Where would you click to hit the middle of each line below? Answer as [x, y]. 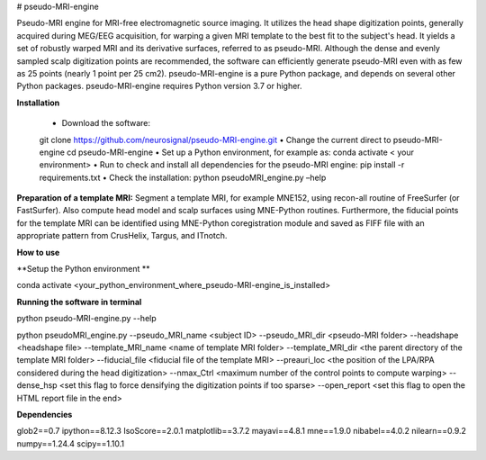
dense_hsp [37, 385]
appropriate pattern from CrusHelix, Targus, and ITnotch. [122, 236]
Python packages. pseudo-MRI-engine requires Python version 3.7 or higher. [159, 86]
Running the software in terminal [79, 302]
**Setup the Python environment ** [83, 269]
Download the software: [106, 123]
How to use [38, 252]
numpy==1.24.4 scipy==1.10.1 [71, 443]
